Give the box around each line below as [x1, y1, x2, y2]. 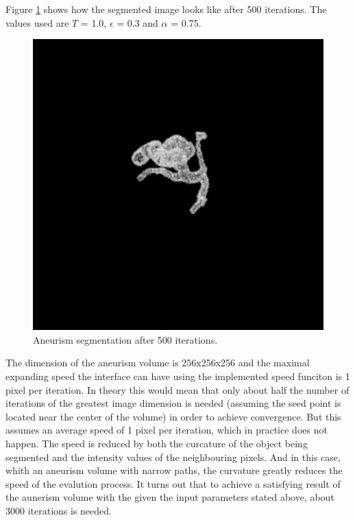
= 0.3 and [117, 15, 158, 29]
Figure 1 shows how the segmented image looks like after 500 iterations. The [5, 2, 327, 16]
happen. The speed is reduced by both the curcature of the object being [5, 436, 308, 450]
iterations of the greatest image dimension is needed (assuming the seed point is [5, 396, 341, 410]
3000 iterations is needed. [5, 503, 112, 517]
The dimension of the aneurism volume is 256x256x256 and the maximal [5, 355, 310, 370]
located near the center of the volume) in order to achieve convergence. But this [5, 409, 341, 423]
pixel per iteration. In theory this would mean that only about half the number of [5, 382, 350, 397]
